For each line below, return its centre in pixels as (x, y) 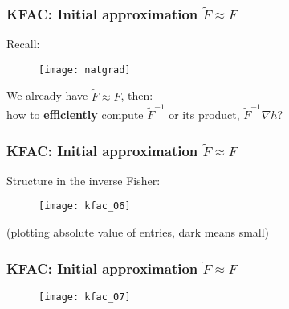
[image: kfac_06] (85, 206)
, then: (137, 95)
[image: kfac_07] (85, 297)
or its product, (204, 114)
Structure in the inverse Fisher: (83, 180)
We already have (47, 95)
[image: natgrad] (85, 70)
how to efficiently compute (75, 114)
